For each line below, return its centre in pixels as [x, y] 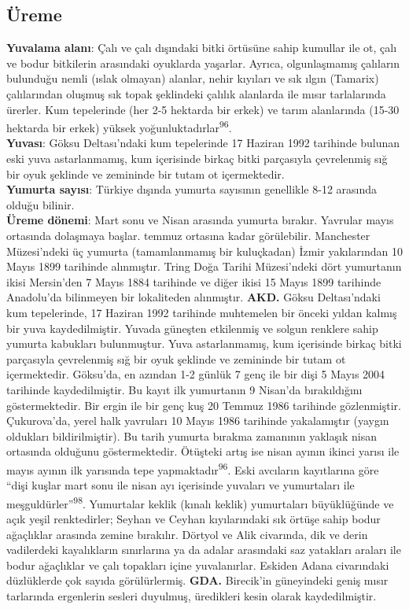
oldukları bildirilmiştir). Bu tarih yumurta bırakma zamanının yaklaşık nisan [192, 436]
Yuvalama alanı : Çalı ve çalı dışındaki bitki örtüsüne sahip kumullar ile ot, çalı [202, 48]
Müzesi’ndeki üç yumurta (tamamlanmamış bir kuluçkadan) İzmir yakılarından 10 [204, 251]
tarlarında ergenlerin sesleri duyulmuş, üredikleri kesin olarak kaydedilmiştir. [192, 595]
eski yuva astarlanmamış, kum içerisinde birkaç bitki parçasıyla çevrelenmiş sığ [197, 159]
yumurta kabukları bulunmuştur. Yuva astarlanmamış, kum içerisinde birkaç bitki [204, 343]
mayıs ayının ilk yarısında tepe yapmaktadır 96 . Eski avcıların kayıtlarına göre [193, 468]
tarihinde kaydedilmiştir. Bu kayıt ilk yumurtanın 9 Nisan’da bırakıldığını [184, 389]
